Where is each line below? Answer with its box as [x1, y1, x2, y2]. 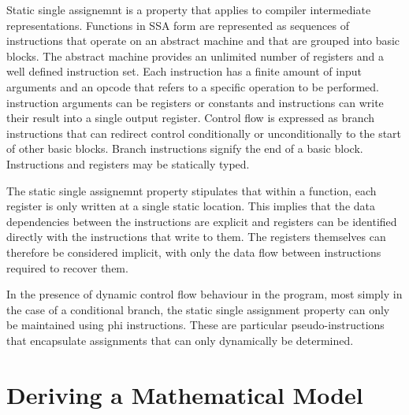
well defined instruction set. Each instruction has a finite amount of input [6, 63, 362, 80]
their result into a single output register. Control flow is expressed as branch [6, 109, 375, 126]
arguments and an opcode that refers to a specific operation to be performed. [6, 78, 379, 94]
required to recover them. [6, 259, 128, 276]
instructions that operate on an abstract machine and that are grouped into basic [6, 32, 400, 49]
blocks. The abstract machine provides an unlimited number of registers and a [6, 47, 384, 64]
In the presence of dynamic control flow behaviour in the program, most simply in [6, 286, 403, 302]
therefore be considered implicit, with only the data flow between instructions [6, 243, 381, 260]
